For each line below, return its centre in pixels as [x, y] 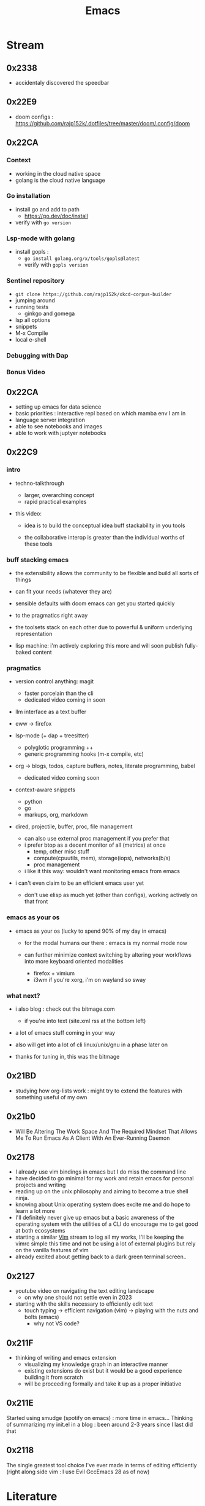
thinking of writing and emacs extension [66, 1357]
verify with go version [43, 222]
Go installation [28, 196]
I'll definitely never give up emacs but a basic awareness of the [95, 1218]
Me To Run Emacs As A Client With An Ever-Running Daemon [92, 1138]
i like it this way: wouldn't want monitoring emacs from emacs [102, 871]
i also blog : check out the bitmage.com [65, 1009]
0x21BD [21, 1076]
